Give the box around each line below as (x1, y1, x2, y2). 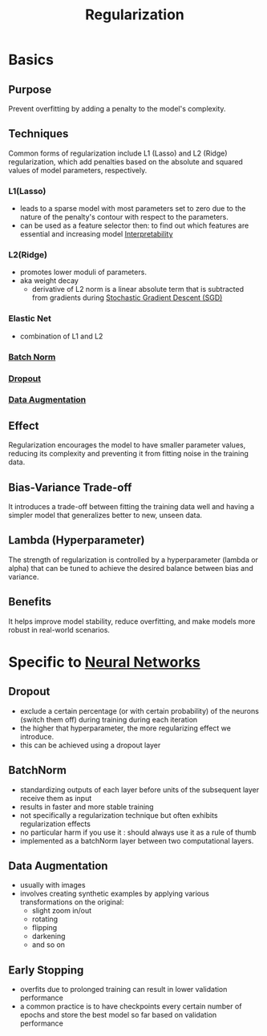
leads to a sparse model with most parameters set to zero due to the (19, 204, 246, 213)
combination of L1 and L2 (19, 331, 103, 341)
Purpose (8, 83, 52, 96)
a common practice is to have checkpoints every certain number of (19, 1002, 242, 1011)
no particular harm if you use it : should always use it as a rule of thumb (19, 828, 257, 837)
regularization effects (19, 819, 91, 828)
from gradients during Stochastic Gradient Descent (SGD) (31, 293, 223, 302)
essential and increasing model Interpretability (19, 229, 174, 239)
